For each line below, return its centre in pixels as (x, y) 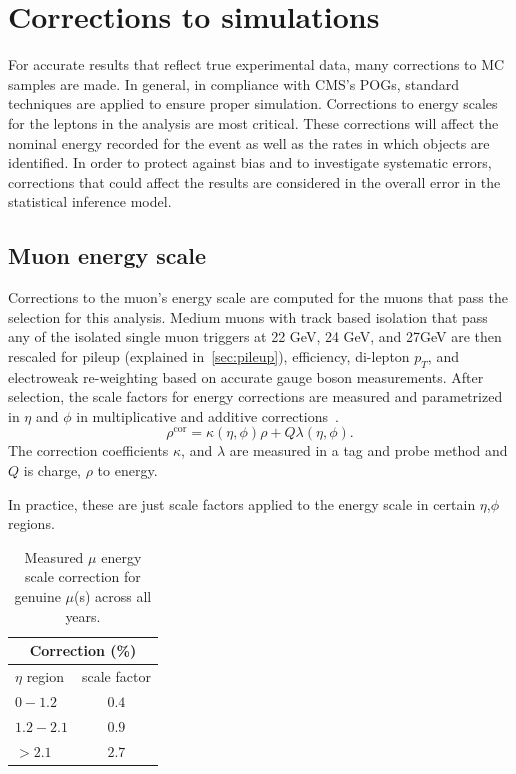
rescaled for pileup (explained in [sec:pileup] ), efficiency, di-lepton (209, 355)
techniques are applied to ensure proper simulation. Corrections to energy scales (253, 103)
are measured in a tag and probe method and (368, 450)
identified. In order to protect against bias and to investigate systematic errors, (250, 162)
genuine (37, 596)
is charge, (52, 470)
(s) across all (113, 596)
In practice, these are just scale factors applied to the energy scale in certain (242, 503)
